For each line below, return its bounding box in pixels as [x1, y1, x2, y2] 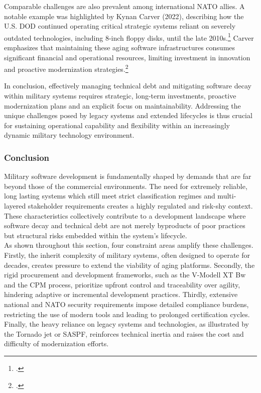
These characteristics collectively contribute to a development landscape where [4, 210, 246, 221]
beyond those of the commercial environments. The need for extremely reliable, [4, 180, 247, 191]
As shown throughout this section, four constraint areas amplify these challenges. [4, 240, 253, 250]
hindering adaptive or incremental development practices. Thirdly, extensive [4, 289, 238, 300]
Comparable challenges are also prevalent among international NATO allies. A [4, 1, 245, 11]
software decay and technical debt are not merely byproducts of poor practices [4, 220, 245, 231]
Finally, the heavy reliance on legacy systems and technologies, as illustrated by [4, 319, 249, 329]
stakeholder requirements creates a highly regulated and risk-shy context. [28, 201, 253, 211]
